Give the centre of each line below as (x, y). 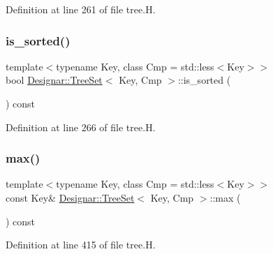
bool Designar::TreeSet (54, 80)
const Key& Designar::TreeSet (70, 197)
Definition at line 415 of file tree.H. (81, 245)
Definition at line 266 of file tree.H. (81, 127)
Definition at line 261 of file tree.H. (81, 9)
